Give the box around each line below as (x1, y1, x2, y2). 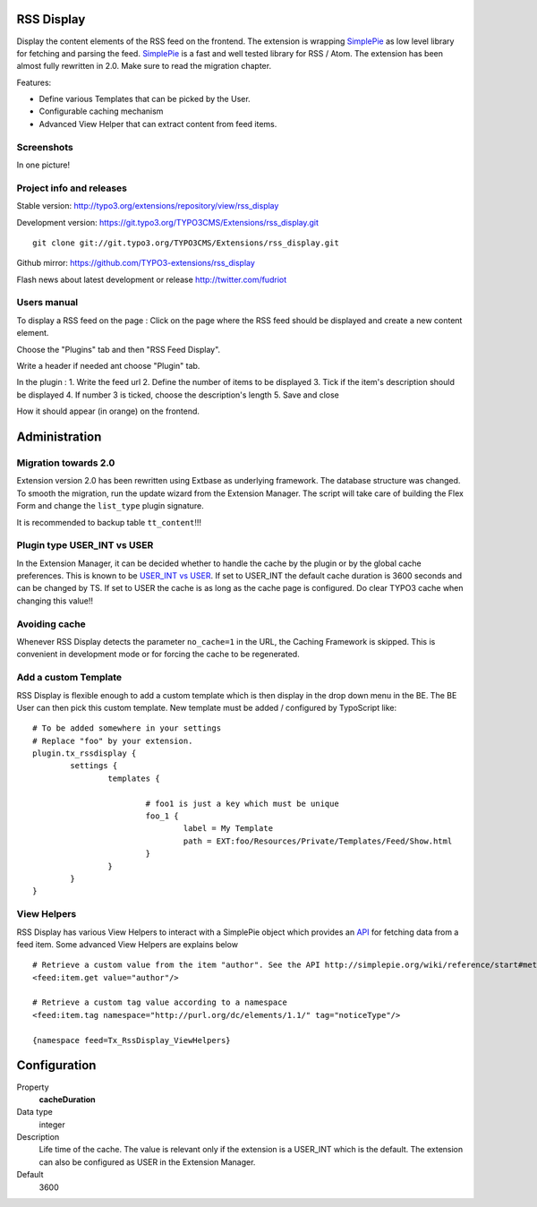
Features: (16, 77, 52, 88)
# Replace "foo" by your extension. (32, 735, 193, 746)
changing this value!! (16, 595, 94, 606)
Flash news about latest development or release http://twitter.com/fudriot (16, 274, 286, 285)
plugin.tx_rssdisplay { (32, 749, 137, 758)
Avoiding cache (16, 618, 87, 630)
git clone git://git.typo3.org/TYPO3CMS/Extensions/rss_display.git (32, 237, 339, 248)
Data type (16, 1107, 53, 1117)
